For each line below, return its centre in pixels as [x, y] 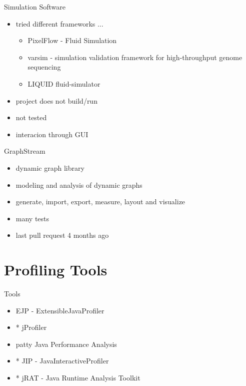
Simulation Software [35, 7]
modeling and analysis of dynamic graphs [79, 184]
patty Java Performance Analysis [66, 344]
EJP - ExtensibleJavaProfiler [60, 310]
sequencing [44, 67]
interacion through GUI [52, 134]
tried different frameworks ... [59, 23]
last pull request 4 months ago [62, 235]
